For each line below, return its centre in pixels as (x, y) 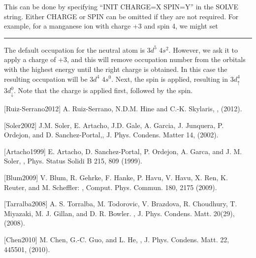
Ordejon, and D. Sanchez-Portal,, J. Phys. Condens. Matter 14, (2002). (111, 135)
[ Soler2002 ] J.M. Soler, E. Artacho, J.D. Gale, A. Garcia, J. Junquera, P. (114, 125)
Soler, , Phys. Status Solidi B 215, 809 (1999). (73, 161)
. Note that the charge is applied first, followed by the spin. (103, 90)
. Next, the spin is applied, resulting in (170, 79)
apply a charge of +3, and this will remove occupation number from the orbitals (125, 59)
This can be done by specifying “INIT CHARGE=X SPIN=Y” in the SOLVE (121, 6)
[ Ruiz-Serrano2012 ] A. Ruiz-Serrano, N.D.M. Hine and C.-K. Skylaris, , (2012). (123, 108)
